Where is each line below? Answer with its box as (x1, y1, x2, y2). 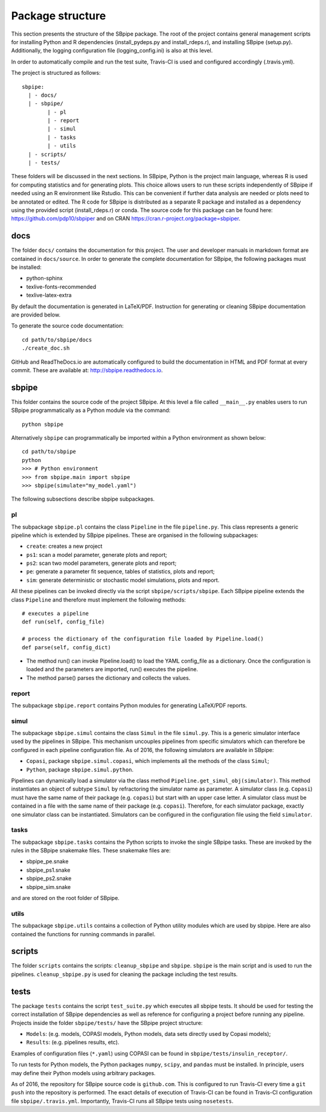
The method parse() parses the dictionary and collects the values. (26, 674, 191, 681)
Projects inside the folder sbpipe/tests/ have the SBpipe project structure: (11, 1019, 203, 1026)
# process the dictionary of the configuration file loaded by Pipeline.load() (22, 635, 264, 643)
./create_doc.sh (22, 345, 70, 352)
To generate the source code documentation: (11, 322, 124, 329)
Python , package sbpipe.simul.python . (26, 766, 134, 773)
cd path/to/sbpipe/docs (22, 336, 92, 343)
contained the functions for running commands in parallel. (11, 930, 156, 937)
